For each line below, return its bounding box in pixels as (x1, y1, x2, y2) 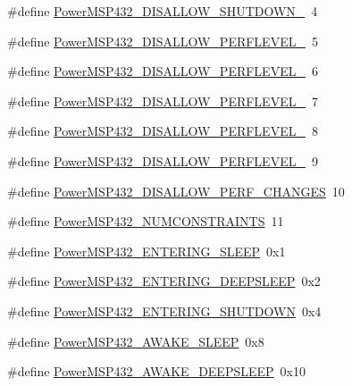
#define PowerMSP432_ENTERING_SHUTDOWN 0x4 (7, 301, 322, 320)
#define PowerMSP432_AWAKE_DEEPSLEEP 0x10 (7, 362, 306, 381)
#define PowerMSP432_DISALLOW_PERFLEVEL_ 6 (7, 62, 318, 80)
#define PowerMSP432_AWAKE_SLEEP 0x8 (7, 331, 264, 350)
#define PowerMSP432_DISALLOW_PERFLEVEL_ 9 (7, 151, 318, 170)
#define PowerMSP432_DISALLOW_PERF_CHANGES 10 (7, 181, 345, 200)
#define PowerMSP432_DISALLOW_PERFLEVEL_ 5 (7, 31, 318, 50)
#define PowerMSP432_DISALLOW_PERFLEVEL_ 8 (7, 122, 318, 140)
